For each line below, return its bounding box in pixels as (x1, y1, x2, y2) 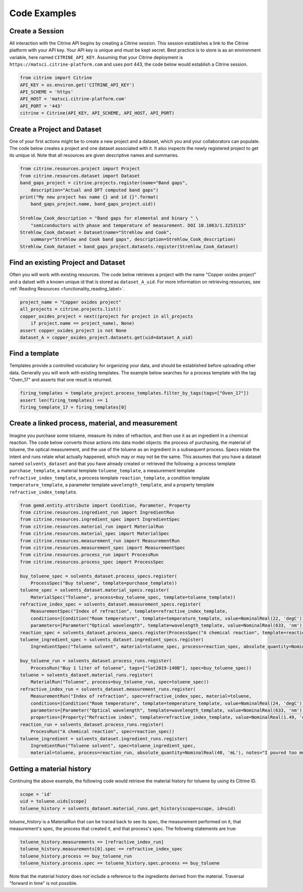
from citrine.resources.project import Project (20, 166, 140, 172)
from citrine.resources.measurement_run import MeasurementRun (20, 538, 180, 543)
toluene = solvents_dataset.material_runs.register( (20, 672, 154, 678)
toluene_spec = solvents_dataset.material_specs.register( (20, 587, 169, 593)
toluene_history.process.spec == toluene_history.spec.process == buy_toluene (20, 860, 220, 866)
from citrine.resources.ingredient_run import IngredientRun (20, 510, 175, 515)
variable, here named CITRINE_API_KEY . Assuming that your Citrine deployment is (9, 54, 183, 60)
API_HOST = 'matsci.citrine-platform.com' (20, 96, 127, 102)
